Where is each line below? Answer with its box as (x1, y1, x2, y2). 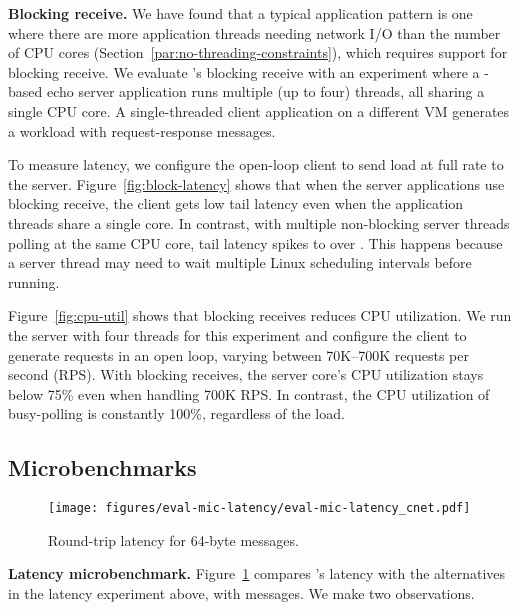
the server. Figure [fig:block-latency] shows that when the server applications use (8, 173, 505, 194)
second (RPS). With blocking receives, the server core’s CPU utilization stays (8, 364, 484, 385)
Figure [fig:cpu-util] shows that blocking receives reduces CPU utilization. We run (8, 305, 512, 326)
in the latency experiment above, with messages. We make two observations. (8, 582, 475, 603)
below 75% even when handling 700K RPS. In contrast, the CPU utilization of (8, 383, 490, 404)
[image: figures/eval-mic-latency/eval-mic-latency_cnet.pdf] (48, 501, 471, 516)
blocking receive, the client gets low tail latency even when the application (8, 193, 464, 214)
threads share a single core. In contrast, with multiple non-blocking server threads (8, 212, 510, 233)
